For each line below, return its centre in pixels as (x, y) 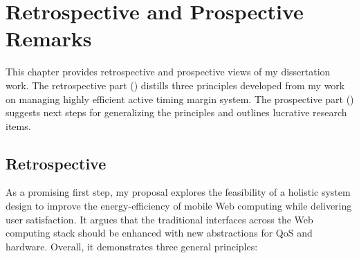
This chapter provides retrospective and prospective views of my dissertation (168, 72)
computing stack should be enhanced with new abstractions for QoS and (159, 233)
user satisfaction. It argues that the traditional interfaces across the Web (159, 219)
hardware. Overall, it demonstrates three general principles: (132, 246)
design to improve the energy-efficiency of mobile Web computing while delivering (179, 206)
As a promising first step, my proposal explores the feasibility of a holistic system (178, 192)
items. (18, 126)
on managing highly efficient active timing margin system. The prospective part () (180, 99)
